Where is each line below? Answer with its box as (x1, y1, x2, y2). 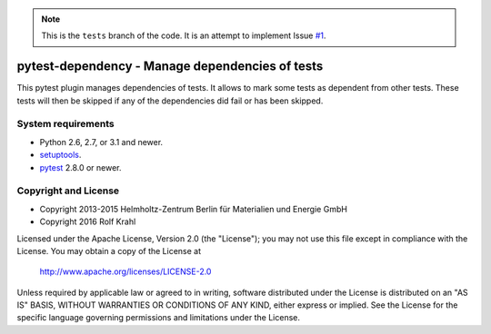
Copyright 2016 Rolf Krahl (39, 216, 136, 227)
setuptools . (39, 150, 82, 161)
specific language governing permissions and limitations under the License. (16, 312, 300, 323)
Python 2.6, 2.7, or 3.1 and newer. (39, 136, 164, 147)
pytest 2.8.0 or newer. (39, 162, 122, 172)
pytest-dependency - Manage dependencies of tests (16, 59, 324, 74)
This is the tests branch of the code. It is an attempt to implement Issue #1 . (41, 30, 326, 41)
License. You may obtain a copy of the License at (16, 245, 202, 256)
